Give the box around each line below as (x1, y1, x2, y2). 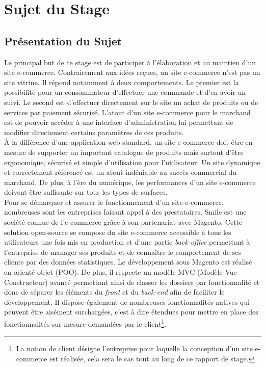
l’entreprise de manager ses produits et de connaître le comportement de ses (4, 246, 241, 257)
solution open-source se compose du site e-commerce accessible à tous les (4, 226, 231, 237)
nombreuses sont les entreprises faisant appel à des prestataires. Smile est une (4, 206, 247, 217)
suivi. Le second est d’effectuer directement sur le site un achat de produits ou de (4, 96, 258, 107)
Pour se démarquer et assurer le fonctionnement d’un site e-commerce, (4, 196, 224, 207)
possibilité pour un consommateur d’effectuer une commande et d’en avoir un (4, 87, 246, 97)
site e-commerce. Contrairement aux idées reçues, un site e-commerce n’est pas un (4, 67, 260, 77)
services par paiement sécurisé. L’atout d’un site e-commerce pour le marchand (4, 107, 251, 117)
